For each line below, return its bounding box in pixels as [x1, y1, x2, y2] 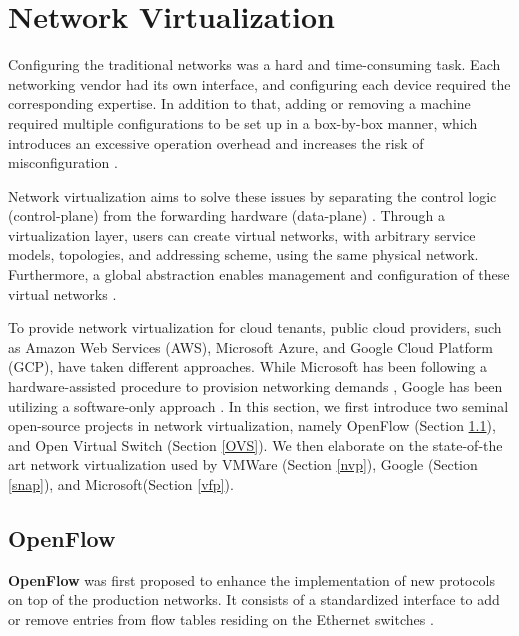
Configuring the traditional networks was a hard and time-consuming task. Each [8, 54, 501, 75]
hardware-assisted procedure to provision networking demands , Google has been [8, 376, 503, 397]
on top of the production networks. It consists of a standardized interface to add [8, 589, 500, 610]
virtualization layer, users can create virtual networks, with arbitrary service [8, 224, 476, 245]
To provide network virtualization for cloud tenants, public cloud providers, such [8, 317, 502, 338]
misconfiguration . [8, 152, 118, 173]
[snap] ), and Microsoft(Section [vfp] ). [8, 474, 234, 494]
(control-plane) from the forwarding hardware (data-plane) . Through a [8, 205, 446, 226]
